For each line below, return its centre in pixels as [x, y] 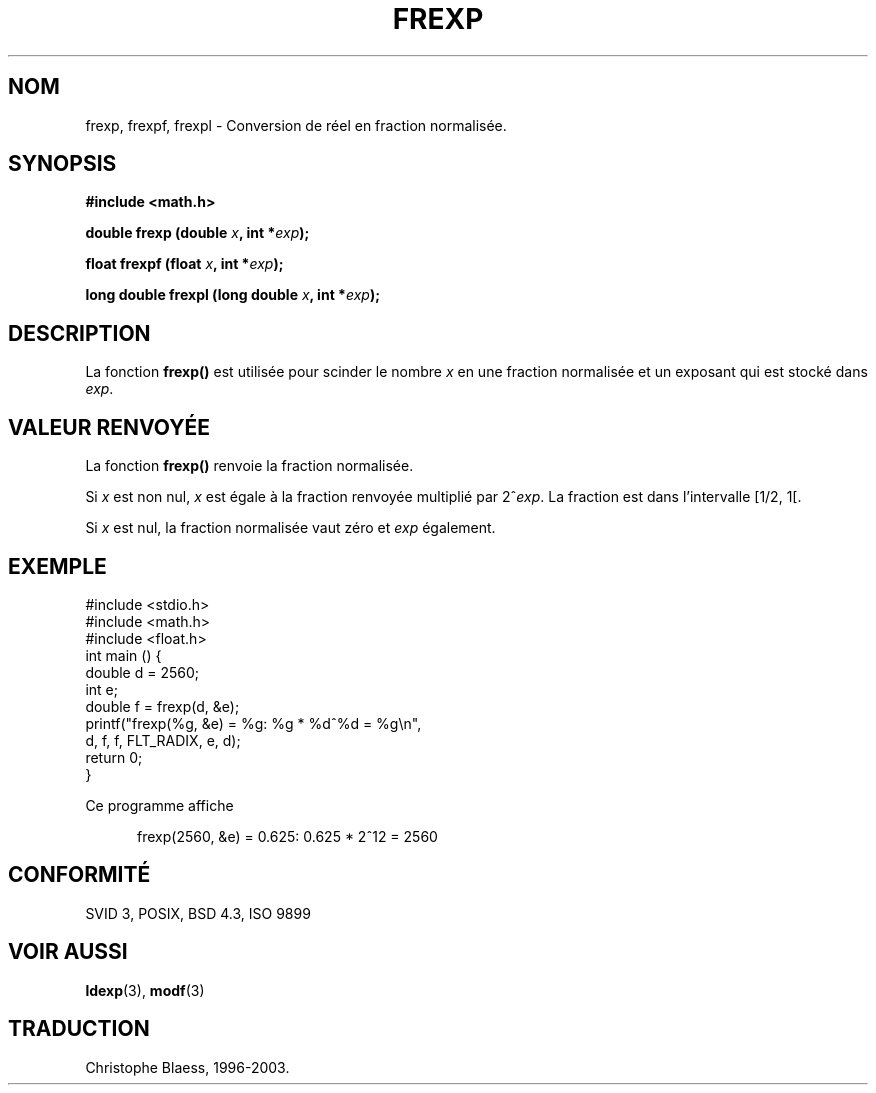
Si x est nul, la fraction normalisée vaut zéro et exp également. [290, 528]
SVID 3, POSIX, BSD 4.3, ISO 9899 [198, 913]
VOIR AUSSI [68, 952]
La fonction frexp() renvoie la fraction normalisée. [249, 466]
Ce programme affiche [159, 805]
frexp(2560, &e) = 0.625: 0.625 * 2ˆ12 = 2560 [287, 836]
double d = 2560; [142, 672]
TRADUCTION [79, 1029]
